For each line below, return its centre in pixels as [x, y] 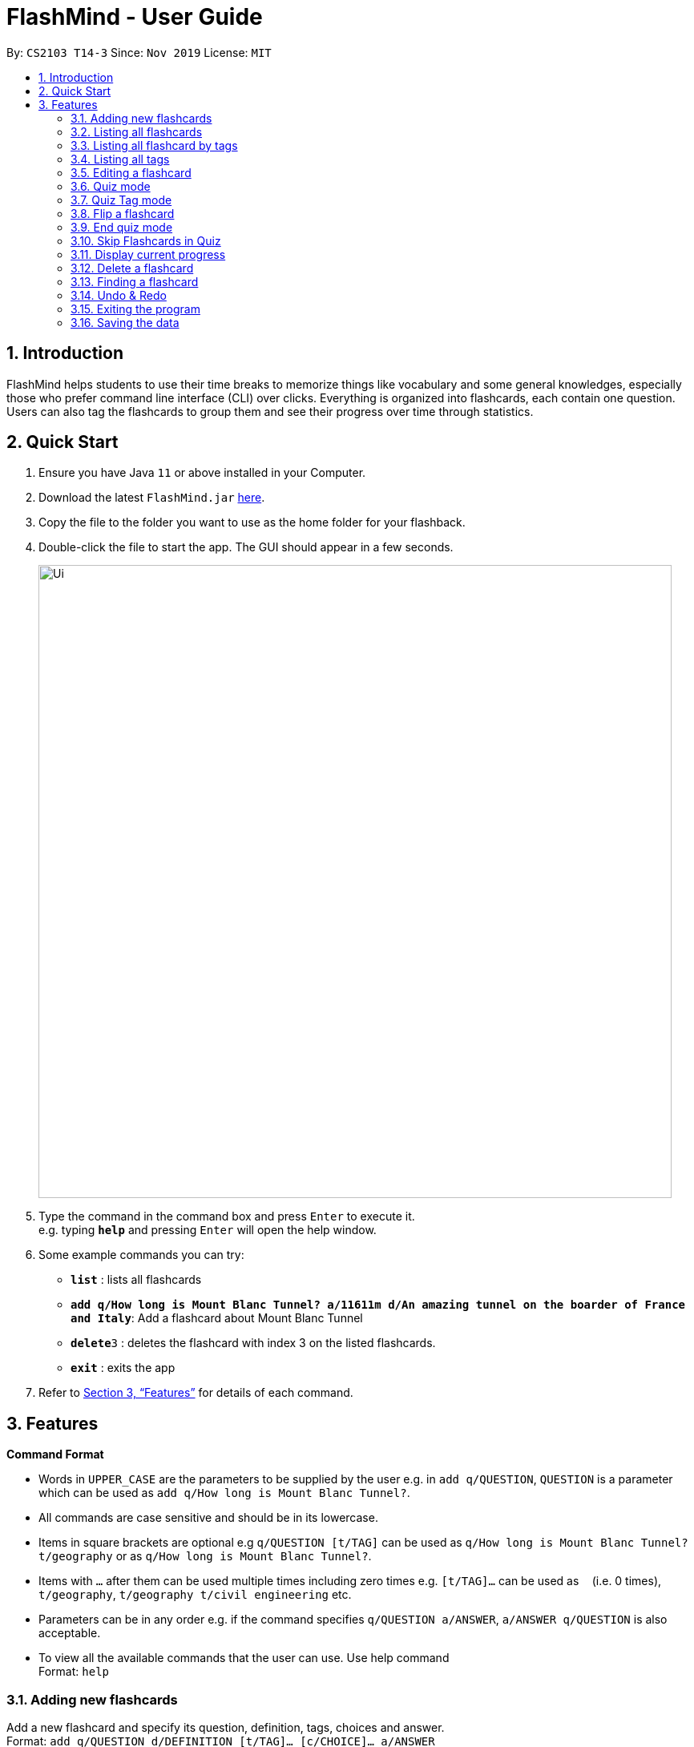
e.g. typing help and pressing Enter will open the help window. [208, 1230]
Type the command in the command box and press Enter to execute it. [227, 1216]
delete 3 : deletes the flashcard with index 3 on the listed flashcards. [253, 1343]
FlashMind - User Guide [135, 17]
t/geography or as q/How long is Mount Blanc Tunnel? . [205, 1556]
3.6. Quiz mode [111, 186]
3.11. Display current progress [148, 254]
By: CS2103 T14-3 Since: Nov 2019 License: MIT [139, 52]
